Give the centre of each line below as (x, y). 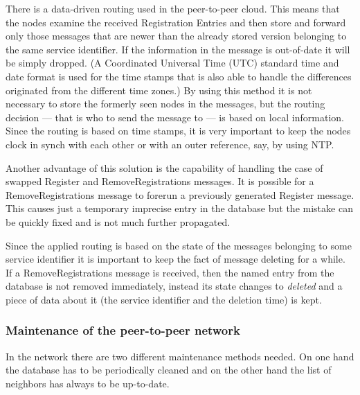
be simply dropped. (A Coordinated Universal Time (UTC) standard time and (172, 63)
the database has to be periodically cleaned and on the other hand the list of (169, 370)
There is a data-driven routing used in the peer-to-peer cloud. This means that (173, 8)
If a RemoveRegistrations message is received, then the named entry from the (170, 272)
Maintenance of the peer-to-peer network (123, 330)
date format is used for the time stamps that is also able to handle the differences (179, 76)
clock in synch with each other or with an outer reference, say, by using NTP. (170, 144)
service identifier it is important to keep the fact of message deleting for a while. (175, 259)
